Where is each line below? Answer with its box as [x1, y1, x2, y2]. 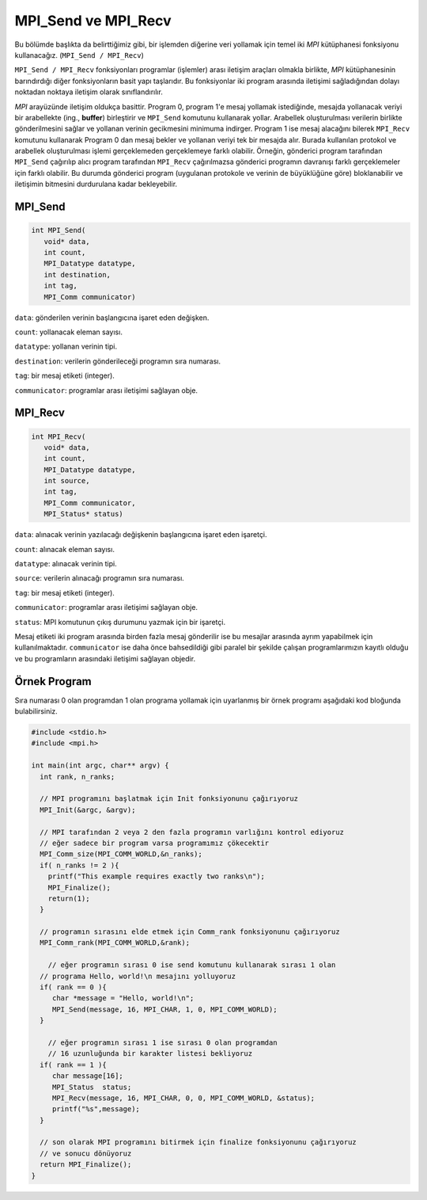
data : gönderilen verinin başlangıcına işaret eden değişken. [14, 313, 210, 322]
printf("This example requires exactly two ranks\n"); [47, 872, 265, 881]
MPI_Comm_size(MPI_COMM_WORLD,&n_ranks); [40, 850, 203, 859]
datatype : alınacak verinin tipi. [14, 559, 118, 569]
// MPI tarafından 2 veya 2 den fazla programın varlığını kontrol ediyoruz [40, 828, 344, 836]
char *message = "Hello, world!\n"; [51, 994, 195, 1003]
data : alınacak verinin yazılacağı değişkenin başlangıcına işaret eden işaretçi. [14, 530, 268, 539]
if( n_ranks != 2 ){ [40, 860, 119, 870]
